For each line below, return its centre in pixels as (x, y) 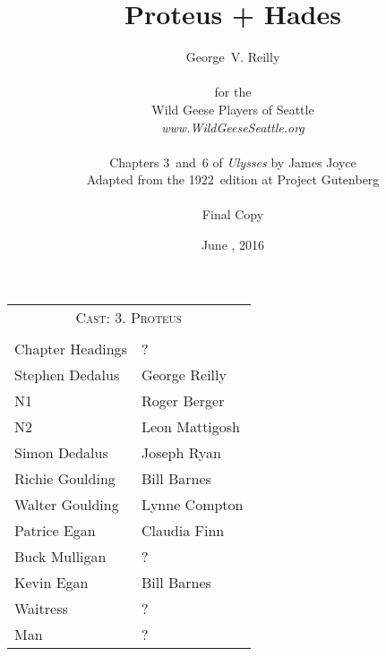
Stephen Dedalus (67, 374)
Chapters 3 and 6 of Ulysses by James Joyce (233, 162)
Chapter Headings (71, 348)
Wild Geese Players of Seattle (233, 109)
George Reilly (184, 374)
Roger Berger (183, 400)
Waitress (41, 608)
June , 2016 (233, 245)
